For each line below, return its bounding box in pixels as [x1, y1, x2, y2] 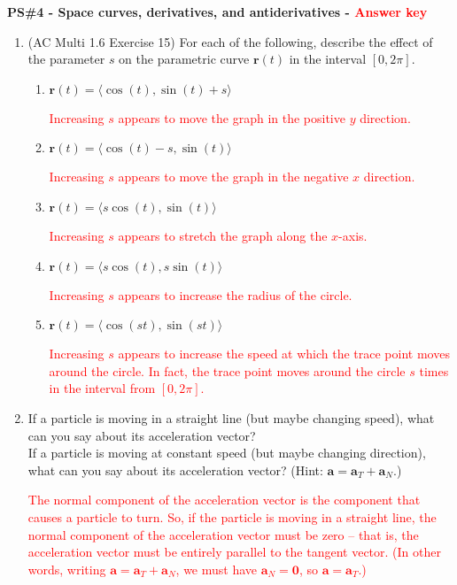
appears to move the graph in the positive [118, 108, 345, 127]
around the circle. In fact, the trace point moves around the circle [49, 361, 406, 380]
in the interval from [49, 379, 156, 397]
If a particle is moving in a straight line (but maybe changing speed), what [27, 408, 435, 427]
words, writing [27, 559, 106, 578]
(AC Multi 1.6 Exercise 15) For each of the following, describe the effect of [27, 32, 433, 50]
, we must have [175, 559, 258, 578]
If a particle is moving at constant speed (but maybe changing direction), [27, 443, 426, 462]
